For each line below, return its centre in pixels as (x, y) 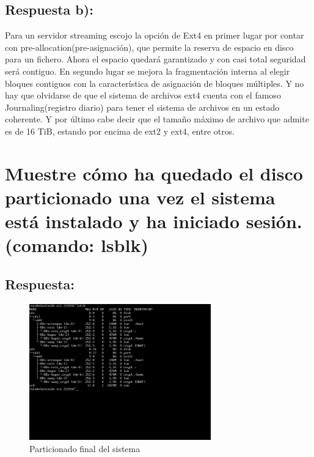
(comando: (50, 245)
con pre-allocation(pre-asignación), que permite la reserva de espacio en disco (149, 47)
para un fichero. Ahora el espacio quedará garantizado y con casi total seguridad (155, 59)
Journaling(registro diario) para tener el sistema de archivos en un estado (142, 107)
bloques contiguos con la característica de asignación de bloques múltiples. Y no (155, 83)
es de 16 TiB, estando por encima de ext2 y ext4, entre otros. (120, 131)
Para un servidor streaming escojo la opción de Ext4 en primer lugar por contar (155, 35)
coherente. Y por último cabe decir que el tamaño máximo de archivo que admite (157, 119)
